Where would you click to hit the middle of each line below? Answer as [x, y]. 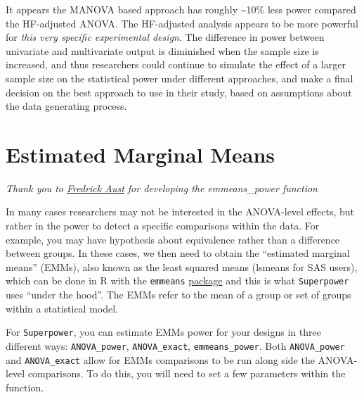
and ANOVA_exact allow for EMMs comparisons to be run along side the [160, 359]
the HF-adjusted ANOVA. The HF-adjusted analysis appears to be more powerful [182, 23]
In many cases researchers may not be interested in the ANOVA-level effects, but [180, 212]
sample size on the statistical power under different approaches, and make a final [180, 78]
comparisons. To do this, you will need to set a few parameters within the [187, 373]
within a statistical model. [62, 308]
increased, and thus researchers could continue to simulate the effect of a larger [176, 64]
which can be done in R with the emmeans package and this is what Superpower [177, 281]
